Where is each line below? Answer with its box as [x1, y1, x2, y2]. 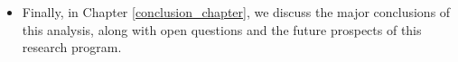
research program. [22, 38, 122, 57]
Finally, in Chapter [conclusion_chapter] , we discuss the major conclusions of [22, 3, 451, 21]
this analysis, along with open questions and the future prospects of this [22, 20, 422, 39]
